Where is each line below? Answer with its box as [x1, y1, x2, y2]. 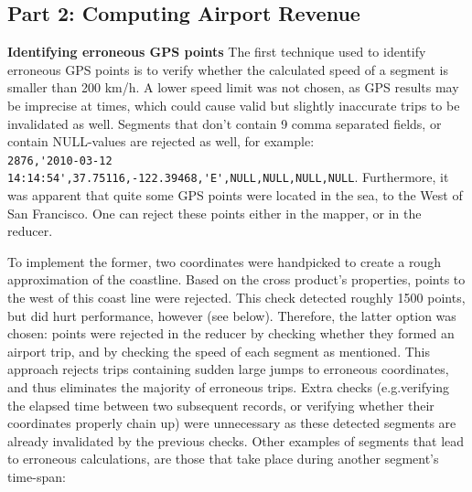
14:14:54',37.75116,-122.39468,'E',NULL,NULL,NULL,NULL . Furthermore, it [7, 167, 449, 187]
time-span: [7, 466, 66, 486]
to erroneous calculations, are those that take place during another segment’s [7, 449, 439, 468]
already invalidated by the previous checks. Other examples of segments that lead [7, 431, 465, 450]
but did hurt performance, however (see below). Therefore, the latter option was [7, 305, 456, 325]
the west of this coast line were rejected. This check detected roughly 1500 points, [7, 288, 466, 307]
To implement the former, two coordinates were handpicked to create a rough [7, 251, 441, 271]
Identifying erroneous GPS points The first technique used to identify [7, 42, 426, 61]
